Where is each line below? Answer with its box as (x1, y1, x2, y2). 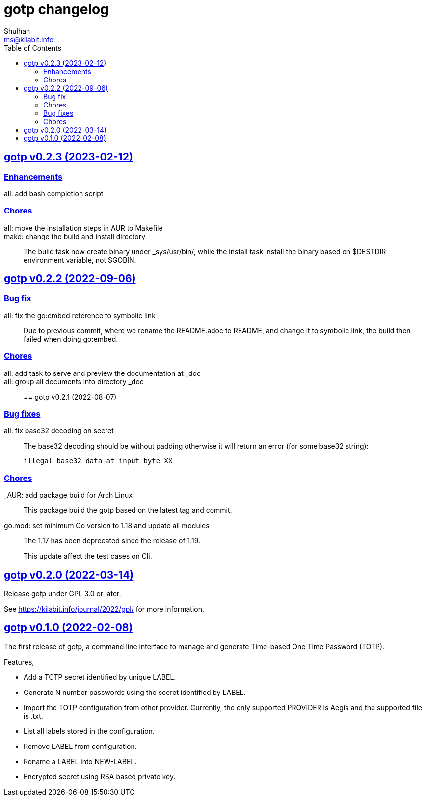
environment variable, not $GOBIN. (24, 255, 136, 264)
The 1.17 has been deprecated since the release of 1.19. (24, 536, 201, 545)
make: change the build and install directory (4, 232, 146, 240)
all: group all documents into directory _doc (4, 377, 144, 386)
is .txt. (24, 711, 43, 720)
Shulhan (4, 27, 30, 35)
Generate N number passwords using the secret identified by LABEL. (24, 688, 246, 696)
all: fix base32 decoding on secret (4, 427, 114, 435)
